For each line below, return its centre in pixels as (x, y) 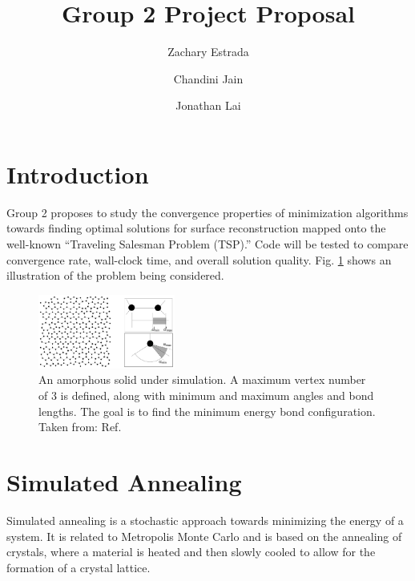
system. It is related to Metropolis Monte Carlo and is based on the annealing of (204, 536)
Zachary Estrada (208, 52)
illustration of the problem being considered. (115, 275)
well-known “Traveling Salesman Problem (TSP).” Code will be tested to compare (207, 244)
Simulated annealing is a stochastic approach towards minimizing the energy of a (205, 520)
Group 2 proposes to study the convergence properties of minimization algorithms (207, 212)
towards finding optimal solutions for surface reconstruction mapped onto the (196, 228)
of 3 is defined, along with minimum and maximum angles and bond (206, 395)
